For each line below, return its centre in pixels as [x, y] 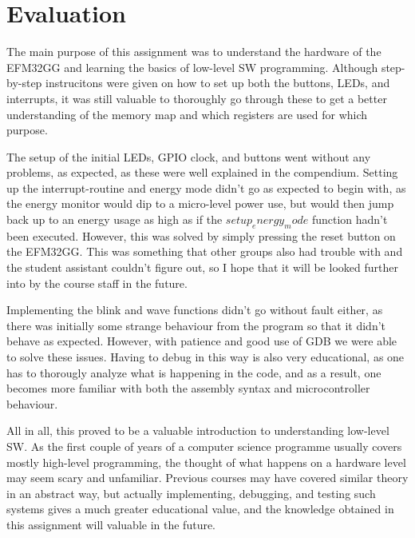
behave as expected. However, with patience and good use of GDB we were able [202, 341]
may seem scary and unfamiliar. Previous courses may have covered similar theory [207, 478]
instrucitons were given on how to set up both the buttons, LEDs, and [218, 83]
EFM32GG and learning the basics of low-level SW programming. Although [192, 67]
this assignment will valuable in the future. [111, 524]
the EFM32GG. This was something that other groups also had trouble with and [205, 251]
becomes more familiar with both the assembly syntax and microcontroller [188, 388]
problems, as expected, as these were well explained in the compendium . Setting [202, 172]
